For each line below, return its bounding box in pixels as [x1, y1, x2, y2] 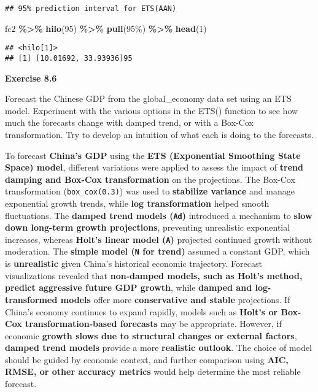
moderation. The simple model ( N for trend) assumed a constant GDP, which [5, 245, 310, 258]
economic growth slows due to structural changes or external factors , [5, 329, 297, 342]
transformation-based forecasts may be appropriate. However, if [25, 317, 282, 330]
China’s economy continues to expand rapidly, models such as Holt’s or [5, 305, 278, 318]
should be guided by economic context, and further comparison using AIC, [5, 353, 289, 366]
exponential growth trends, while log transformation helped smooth [5, 196, 270, 209]
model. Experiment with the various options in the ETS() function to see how [5, 104, 298, 117]
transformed [5, 293, 58, 306]
